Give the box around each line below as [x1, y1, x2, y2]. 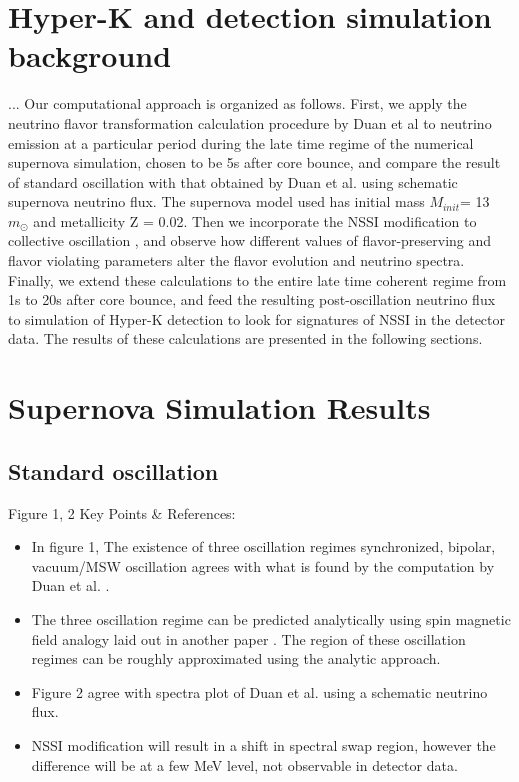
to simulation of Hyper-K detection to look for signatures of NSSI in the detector [8, 308, 506, 329]
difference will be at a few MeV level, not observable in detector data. [31, 754, 458, 775]
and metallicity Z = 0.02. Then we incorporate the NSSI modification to [33, 210, 477, 231]
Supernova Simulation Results [8, 387, 431, 428]
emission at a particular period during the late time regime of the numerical [8, 132, 474, 153]
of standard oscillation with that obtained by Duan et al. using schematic [8, 171, 458, 192]
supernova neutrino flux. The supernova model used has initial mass [8, 191, 425, 212]
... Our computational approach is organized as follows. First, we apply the [8, 93, 467, 114]
